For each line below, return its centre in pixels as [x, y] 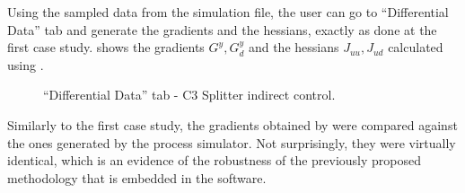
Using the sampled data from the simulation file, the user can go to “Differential [228, 12]
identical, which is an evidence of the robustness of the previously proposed [215, 160]
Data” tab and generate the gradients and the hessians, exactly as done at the [222, 29]
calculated [416, 47]
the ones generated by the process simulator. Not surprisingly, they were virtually [232, 142]
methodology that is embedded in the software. [137, 177]
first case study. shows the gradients [106, 47]
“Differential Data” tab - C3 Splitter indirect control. [189, 95]
